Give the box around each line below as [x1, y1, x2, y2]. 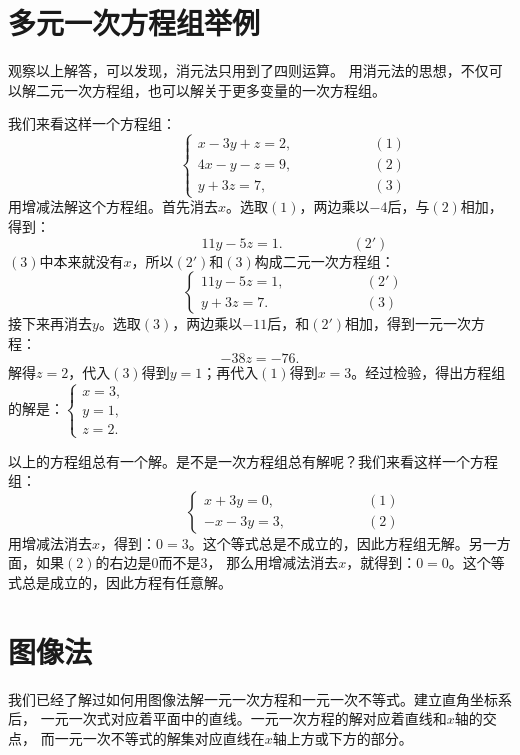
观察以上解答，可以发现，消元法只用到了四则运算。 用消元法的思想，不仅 [8, 60, 489, 81]
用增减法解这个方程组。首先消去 [8, 196, 218, 217]
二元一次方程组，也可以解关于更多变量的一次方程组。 [35, 79, 386, 100]
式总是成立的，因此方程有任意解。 [8, 572, 232, 593]
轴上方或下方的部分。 [272, 727, 413, 748]
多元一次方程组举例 [8, 2, 261, 43]
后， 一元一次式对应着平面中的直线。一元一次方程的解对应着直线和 [8, 708, 447, 729]
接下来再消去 [8, 313, 92, 334]
